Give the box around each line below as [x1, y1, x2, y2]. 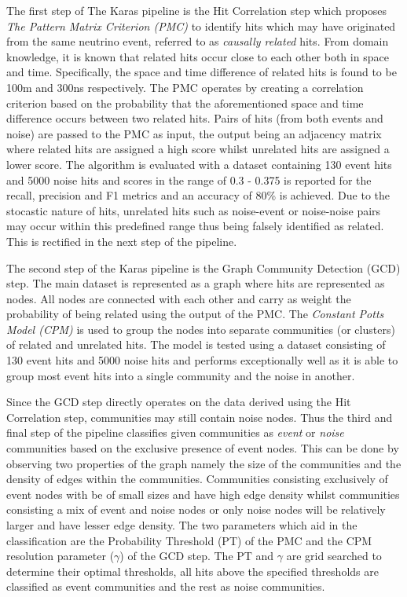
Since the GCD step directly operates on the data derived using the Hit [6, 394, 351, 410]
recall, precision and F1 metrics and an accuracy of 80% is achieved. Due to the [6, 187, 390, 203]
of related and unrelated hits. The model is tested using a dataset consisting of [6, 336, 386, 353]
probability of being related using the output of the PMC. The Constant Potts [6, 306, 384, 322]
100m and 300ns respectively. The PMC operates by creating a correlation [6, 79, 364, 95]
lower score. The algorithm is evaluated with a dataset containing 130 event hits [6, 156, 392, 172]
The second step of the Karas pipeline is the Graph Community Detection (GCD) [6, 259, 401, 276]
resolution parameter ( [6, 548, 115, 564]
